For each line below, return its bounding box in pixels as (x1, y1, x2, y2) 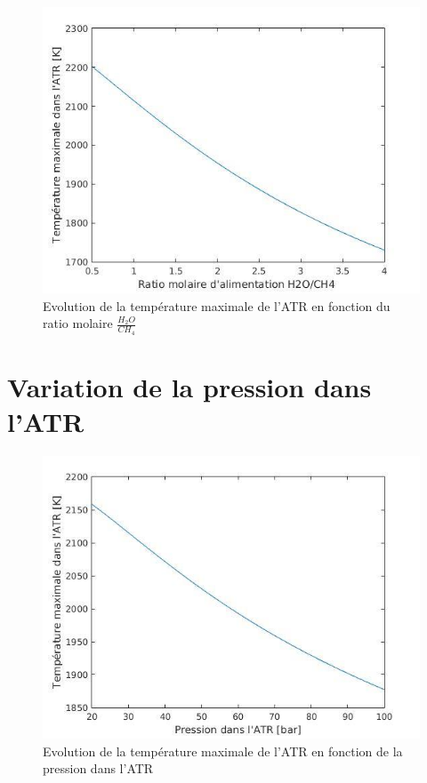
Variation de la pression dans (7, 368, 372, 404)
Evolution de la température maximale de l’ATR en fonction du (43, 296, 391, 315)
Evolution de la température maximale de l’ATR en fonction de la (43, 741, 403, 760)
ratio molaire (43, 314, 113, 332)
